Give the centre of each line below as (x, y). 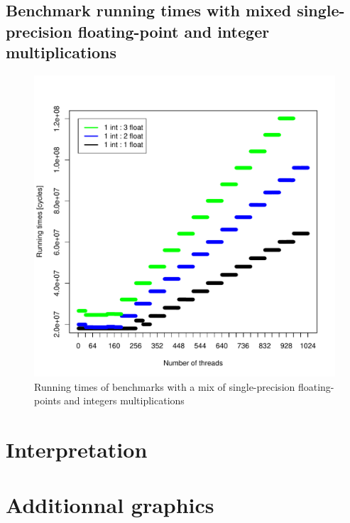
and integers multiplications (124, 400)
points (48, 400)
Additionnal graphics (110, 505)
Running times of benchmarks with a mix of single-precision (165, 386)
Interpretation (77, 449)
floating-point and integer (174, 31)
